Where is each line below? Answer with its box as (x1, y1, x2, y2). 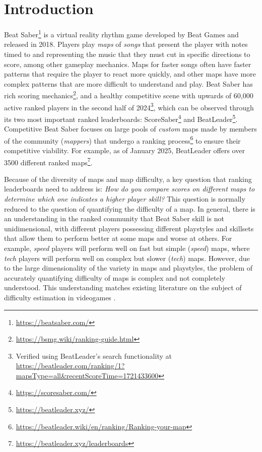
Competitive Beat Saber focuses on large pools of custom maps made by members (4, 123, 257, 134)
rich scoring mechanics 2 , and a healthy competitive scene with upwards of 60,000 (4, 89, 253, 100)
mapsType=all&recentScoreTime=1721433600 (16, 370, 159, 380)
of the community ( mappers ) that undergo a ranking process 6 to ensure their (4, 134, 241, 146)
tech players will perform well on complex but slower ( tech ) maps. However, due (4, 252, 250, 263)
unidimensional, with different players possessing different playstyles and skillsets (4, 223, 254, 233)
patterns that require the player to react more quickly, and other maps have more (4, 69, 256, 79)
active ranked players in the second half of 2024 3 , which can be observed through (4, 100, 254, 112)
